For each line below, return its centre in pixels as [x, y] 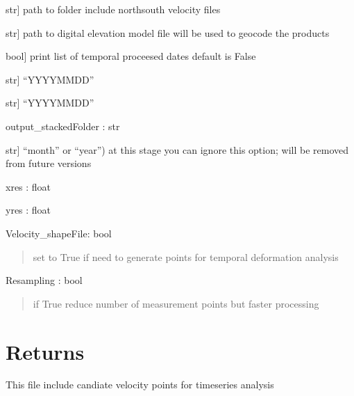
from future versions [49, 163]
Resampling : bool [44, 280]
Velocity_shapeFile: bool [59, 233]
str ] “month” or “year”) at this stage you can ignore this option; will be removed [177, 149]
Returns [45, 351]
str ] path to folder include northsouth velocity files [113, 9]
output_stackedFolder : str [63, 126]
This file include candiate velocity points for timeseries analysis [140, 385]
